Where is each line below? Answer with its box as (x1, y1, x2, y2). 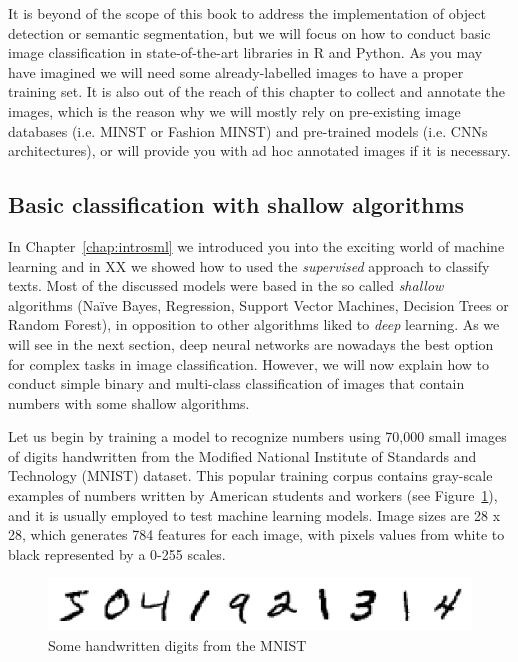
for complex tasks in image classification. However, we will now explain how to (8, 353, 489, 374)
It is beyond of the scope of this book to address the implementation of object (8, 3, 486, 23)
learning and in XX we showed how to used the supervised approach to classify (8, 255, 490, 276)
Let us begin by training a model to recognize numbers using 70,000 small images (8, 426, 507, 447)
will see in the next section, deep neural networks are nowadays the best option (8, 333, 494, 354)
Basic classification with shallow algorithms (8, 189, 465, 220)
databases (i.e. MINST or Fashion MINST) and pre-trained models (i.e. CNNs (8, 120, 488, 141)
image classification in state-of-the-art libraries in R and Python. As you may (8, 42, 483, 63)
